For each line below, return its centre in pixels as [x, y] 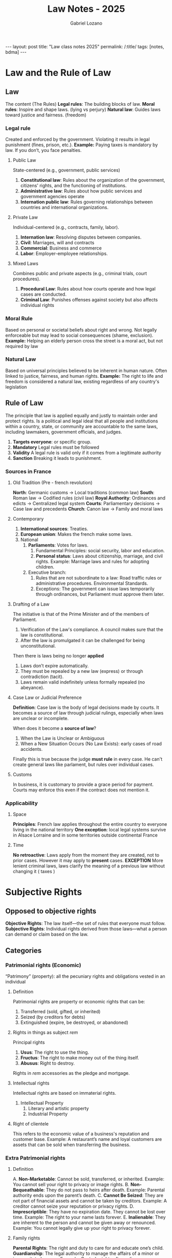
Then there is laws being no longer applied [58, 655]
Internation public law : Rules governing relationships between [87, 202]
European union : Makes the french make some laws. [76, 534]
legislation [16, 387]
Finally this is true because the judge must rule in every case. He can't [88, 759]
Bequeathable [28, 1190]
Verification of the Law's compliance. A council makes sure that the [92, 629]
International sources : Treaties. [54, 529]
